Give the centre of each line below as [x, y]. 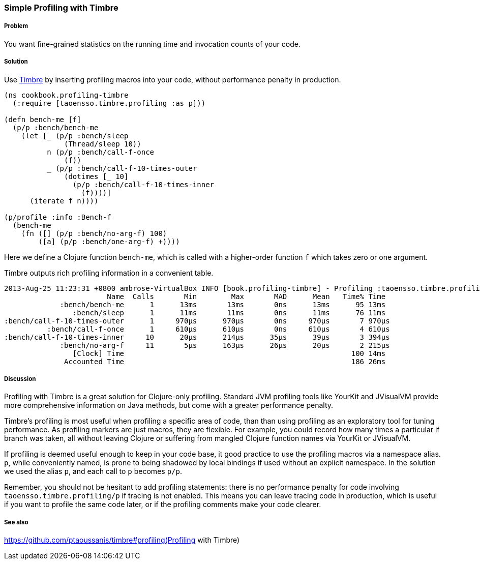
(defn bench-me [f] [43, 119]
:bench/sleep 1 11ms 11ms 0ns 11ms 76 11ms [229, 313]
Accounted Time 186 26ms [225, 361]
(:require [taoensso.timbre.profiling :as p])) [109, 103]
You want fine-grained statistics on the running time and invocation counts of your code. [152, 44]
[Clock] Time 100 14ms [229, 353]
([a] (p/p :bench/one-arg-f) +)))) [109, 241]
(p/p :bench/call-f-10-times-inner [143, 184]
